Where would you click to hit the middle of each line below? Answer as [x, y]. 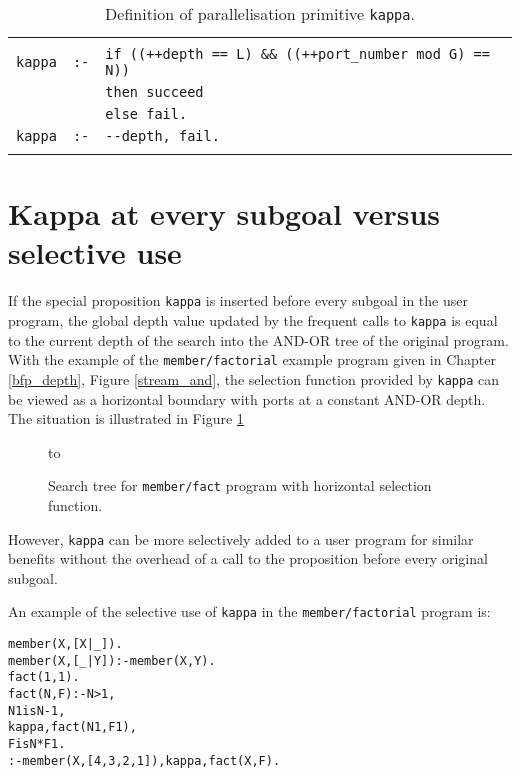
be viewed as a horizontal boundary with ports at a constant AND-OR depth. [247, 398]
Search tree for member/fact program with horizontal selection [240, 485]
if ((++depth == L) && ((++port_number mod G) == [297, 54]
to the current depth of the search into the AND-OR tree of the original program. [258, 339]
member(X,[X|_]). [65, 644]
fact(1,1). [44, 677]
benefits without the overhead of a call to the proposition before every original [248, 558]
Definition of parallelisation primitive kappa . [260, 13]
